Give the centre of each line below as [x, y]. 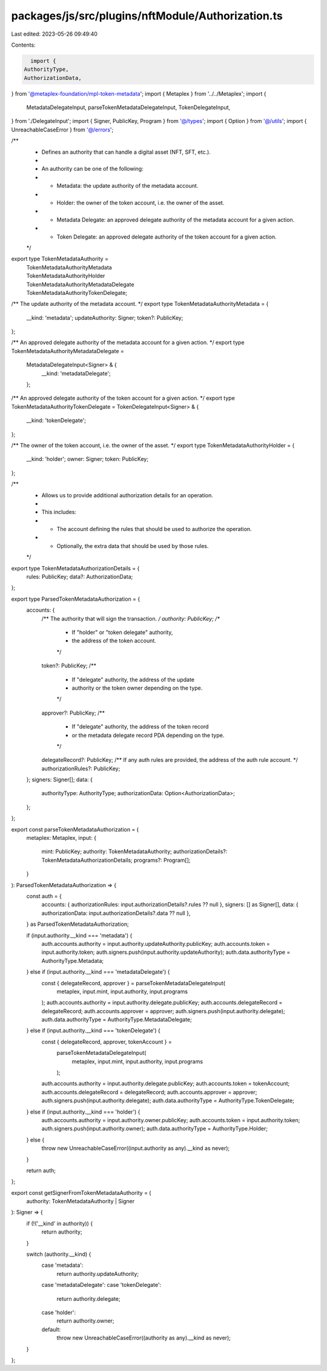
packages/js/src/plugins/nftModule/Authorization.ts [147, 16]
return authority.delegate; [88, 1298]
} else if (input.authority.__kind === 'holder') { [83, 1112]
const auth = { [44, 896]
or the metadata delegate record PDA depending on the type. [148, 735]
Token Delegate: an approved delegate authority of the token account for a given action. [167, 237]
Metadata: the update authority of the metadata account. [127, 186]
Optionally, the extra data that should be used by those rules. [133, 546]
